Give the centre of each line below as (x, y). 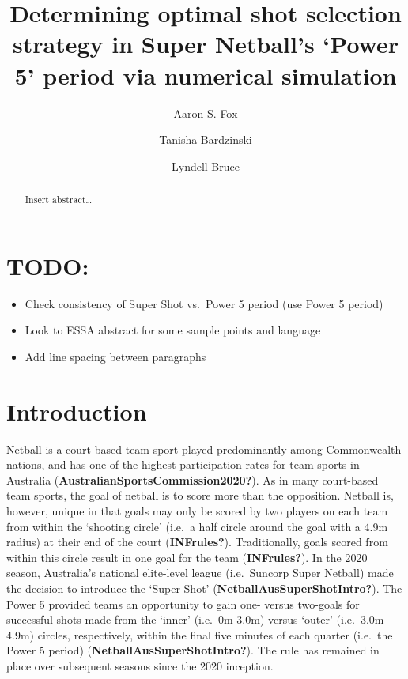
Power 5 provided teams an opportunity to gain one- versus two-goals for (183, 604)
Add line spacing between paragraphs (115, 356)
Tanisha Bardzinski (206, 140)
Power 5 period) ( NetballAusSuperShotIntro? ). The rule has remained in (193, 650)
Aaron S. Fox (206, 113)
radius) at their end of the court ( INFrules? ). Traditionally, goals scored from (197, 542)
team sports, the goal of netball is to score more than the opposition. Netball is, (200, 495)
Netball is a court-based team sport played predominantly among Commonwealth (204, 449)
